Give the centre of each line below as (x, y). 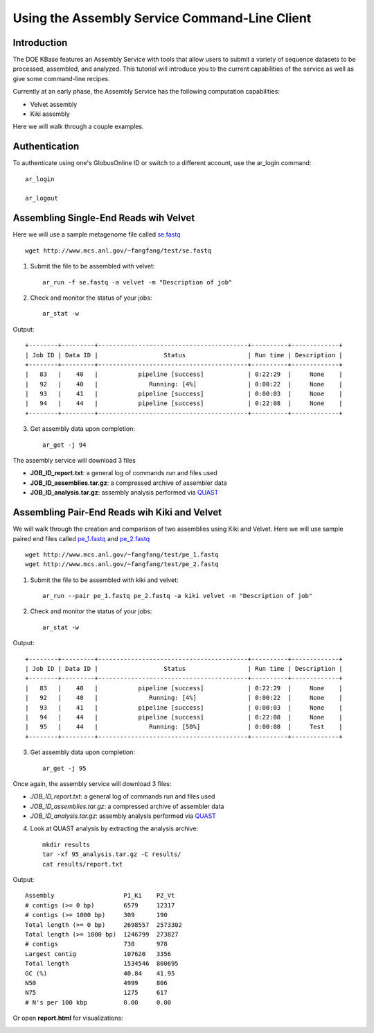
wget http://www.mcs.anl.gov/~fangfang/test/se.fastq (118, 250)
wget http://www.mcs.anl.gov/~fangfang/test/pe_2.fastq (122, 564)
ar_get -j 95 (64, 768)
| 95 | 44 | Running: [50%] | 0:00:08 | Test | (184, 727)
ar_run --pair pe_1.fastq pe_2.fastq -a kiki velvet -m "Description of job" (178, 596)
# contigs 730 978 (96, 944)
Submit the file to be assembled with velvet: (92, 266)
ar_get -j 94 (64, 445)
